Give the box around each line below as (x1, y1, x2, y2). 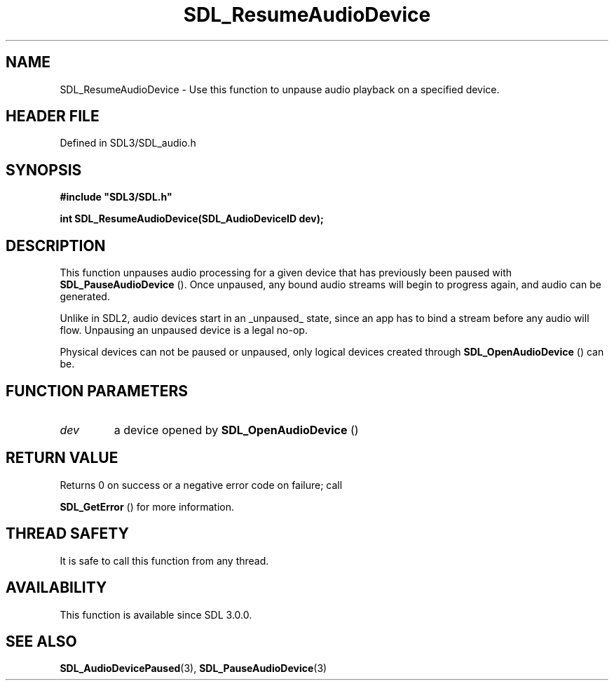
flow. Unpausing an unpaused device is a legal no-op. (60, 324, 308, 337)
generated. (60, 290, 110, 303)
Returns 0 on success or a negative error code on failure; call (60, 478, 343, 491)
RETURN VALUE (6, 449, 118, 467)
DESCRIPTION (6, 236, 106, 255)
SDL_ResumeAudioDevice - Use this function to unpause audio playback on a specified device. (60, 83, 500, 95)
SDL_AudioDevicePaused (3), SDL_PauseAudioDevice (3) (60, 662, 327, 675)
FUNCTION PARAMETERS (6, 382, 188, 400)
